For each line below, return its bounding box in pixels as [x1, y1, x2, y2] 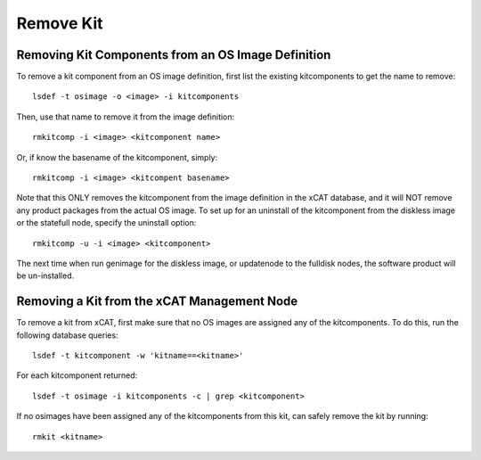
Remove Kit [16, 13, 103, 33]
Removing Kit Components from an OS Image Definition [16, 47, 331, 62]
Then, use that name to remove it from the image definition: [16, 111, 235, 122]
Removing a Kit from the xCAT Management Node [16, 294, 298, 309]
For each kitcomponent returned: [16, 370, 138, 381]
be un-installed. [16, 270, 75, 281]
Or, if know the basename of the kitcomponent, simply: [16, 152, 218, 162]
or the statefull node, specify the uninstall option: [16, 218, 197, 228]
